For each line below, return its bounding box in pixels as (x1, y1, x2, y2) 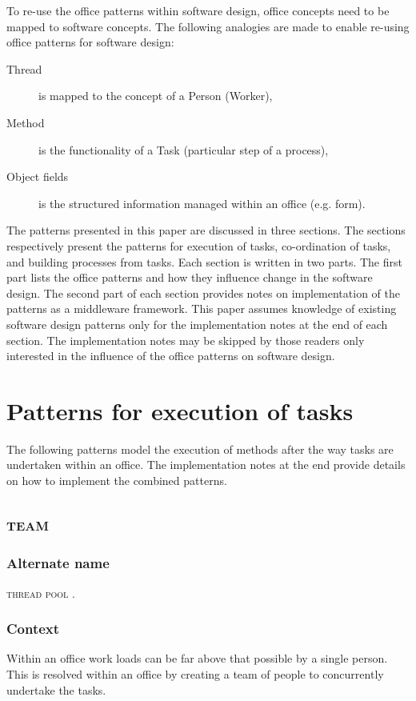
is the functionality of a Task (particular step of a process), (38, 141, 329, 158)
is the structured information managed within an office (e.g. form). (38, 194, 366, 211)
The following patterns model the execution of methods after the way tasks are (6, 440, 394, 457)
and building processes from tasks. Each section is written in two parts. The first (6, 253, 402, 270)
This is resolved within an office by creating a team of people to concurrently (6, 666, 384, 682)
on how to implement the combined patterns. (6, 472, 227, 488)
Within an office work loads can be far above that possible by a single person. (6, 650, 388, 667)
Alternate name (6, 553, 110, 573)
